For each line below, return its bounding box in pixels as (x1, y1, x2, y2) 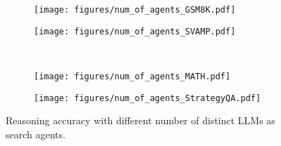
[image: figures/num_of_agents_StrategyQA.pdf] (34, 93, 261, 103)
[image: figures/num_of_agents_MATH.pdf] (34, 71, 231, 81)
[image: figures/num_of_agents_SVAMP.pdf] (34, 26, 236, 36)
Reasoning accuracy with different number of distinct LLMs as (6, 113, 275, 128)
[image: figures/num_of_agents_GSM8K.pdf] (34, 5, 236, 15)
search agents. (6, 126, 65, 141)
